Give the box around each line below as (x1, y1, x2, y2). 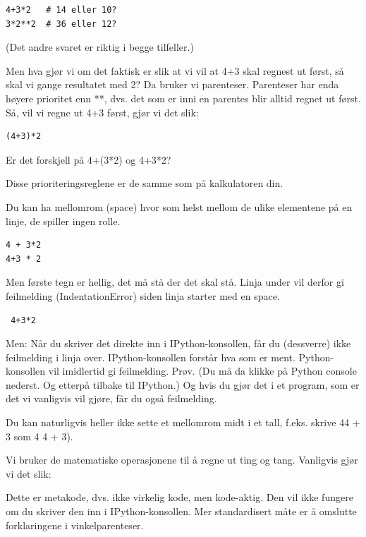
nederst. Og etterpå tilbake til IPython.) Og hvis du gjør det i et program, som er (6, 377, 360, 392)
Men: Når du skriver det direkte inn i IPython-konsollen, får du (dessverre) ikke (6, 336, 351, 351)
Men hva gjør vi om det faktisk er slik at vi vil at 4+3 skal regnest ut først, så (6, 63, 344, 78)
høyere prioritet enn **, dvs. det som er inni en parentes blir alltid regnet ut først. (6, 90, 361, 105)
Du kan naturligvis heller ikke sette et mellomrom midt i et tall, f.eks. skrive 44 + (6, 415, 360, 430)
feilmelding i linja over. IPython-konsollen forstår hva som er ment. (6, 349, 295, 364)
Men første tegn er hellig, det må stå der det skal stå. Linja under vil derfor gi (6, 274, 344, 289)
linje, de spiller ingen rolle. (6, 213, 121, 228)
